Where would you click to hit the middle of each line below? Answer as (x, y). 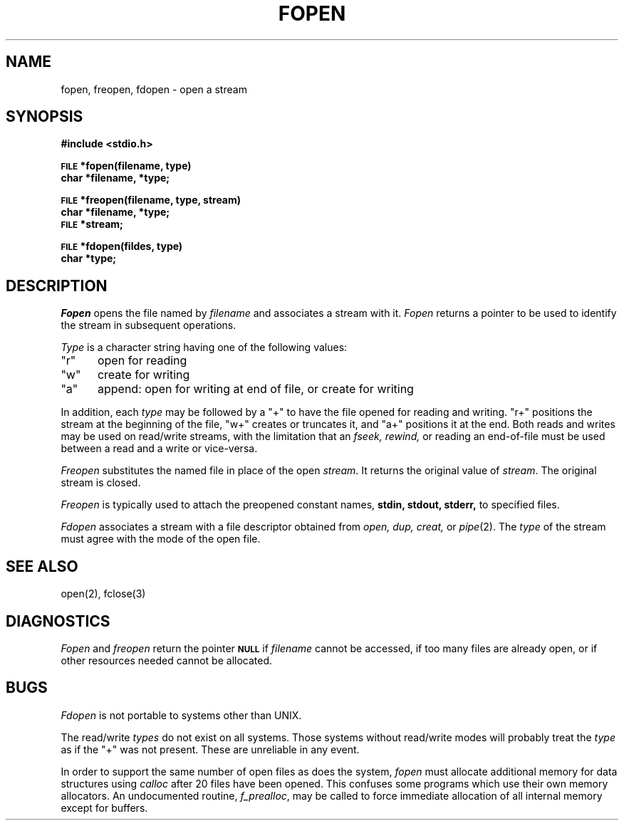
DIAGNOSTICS (58, 621)
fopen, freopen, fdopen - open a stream (154, 89)
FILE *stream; (92, 224)
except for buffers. (104, 807)
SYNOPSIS (45, 117)
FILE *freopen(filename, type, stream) (151, 200)
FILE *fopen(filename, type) (126, 166)
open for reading (142, 361)
